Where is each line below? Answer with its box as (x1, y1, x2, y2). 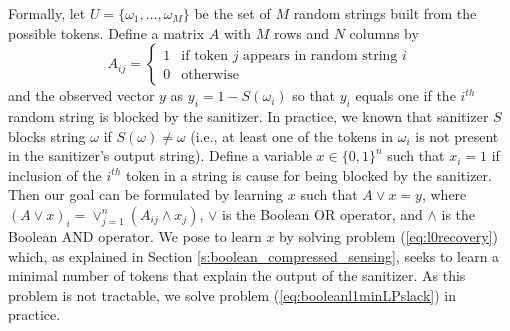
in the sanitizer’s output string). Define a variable (8, 145, 312, 166)
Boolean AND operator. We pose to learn (8, 225, 262, 246)
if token (181, 49, 228, 64)
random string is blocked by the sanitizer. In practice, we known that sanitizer (8, 105, 489, 126)
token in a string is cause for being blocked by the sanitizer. (125, 164, 492, 185)
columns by (349, 22, 419, 43)
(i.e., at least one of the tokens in (190, 125, 394, 146)
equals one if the (355, 85, 456, 106)
